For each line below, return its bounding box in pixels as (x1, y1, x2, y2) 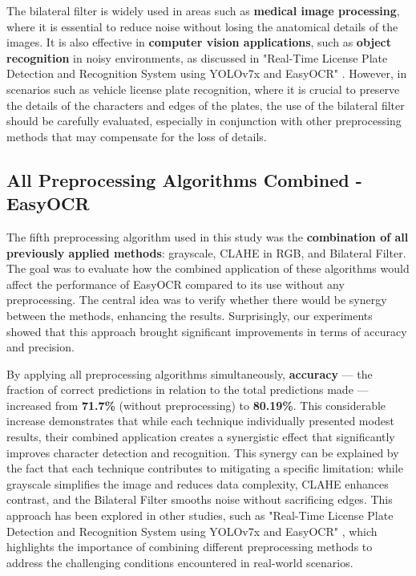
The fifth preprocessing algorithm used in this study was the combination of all (6, 228, 409, 245)
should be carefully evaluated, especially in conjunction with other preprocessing (6, 112, 402, 129)
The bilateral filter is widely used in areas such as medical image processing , (6, 2, 400, 18)
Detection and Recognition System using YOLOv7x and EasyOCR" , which (6, 522, 378, 539)
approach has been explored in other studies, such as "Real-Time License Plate (6, 507, 394, 524)
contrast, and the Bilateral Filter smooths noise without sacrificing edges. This (6, 491, 393, 508)
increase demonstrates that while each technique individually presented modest (6, 412, 394, 429)
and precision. (6, 339, 75, 355)
